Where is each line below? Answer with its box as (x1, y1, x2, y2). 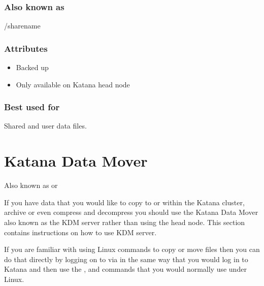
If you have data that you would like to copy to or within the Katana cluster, (4, 197, 245, 207)
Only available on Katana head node (16, 79, 130, 89)
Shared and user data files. (4, 120, 87, 131)
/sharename (4, 20, 41, 31)
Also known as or (4, 180, 58, 190)
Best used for (4, 101, 60, 113)
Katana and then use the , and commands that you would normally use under (4, 264, 247, 274)
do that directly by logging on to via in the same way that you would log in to (4, 253, 248, 264)
